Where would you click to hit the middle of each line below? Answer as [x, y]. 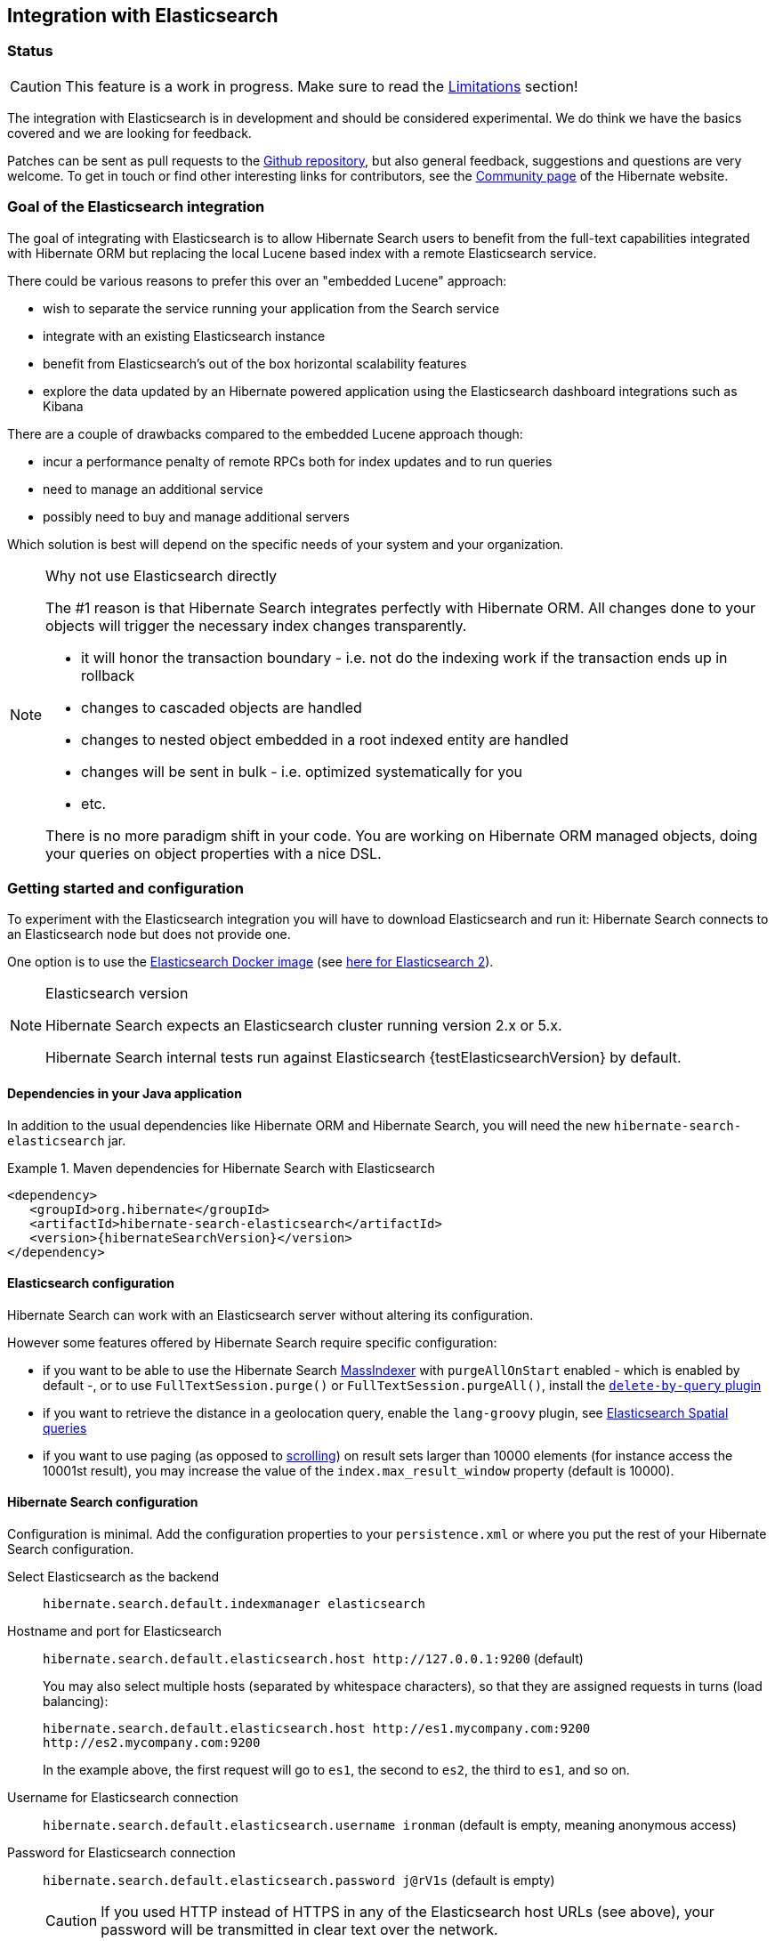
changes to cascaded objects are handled [222, 707]
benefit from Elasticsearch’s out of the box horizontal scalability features [255, 363]
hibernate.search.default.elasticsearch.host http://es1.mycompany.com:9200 [317, 1728]
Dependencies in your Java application [125, 1093]
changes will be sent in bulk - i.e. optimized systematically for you [302, 771]
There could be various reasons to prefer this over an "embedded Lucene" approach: [257, 280]
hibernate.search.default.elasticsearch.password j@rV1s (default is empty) [299, 1880]
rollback [108, 675]
